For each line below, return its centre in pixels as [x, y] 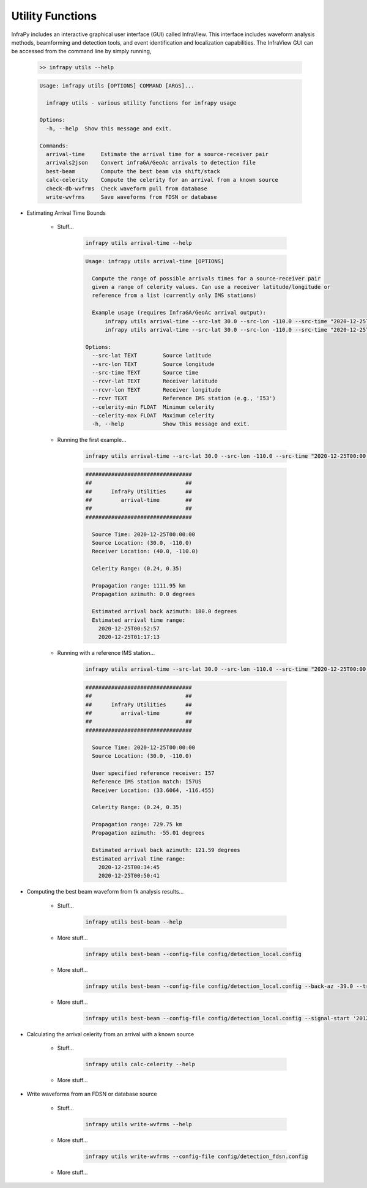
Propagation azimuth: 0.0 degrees [144, 594]
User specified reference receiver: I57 [153, 773]
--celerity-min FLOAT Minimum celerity [153, 407]
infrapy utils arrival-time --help [139, 243]
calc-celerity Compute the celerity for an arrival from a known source [162, 180]
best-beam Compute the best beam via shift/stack [133, 171]
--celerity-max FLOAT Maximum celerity [153, 415]
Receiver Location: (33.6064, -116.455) [153, 790]
